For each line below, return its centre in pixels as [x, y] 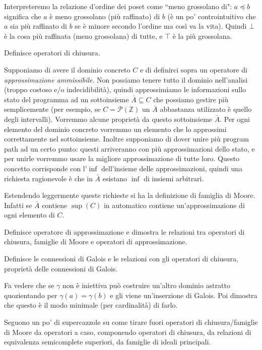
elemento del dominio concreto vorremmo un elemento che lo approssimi [115, 129]
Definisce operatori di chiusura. [52, 53]
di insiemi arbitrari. [174, 178]
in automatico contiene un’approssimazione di [174, 205]
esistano [115, 178]
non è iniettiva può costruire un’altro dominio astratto [146, 285]
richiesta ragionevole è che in [48, 178]
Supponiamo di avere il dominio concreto [67, 69]
